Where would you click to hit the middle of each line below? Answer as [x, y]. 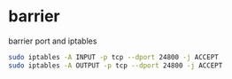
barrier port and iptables [53, 41]
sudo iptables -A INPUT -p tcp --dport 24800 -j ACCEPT [113, 57]
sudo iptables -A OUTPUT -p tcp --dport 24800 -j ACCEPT [116, 65]
